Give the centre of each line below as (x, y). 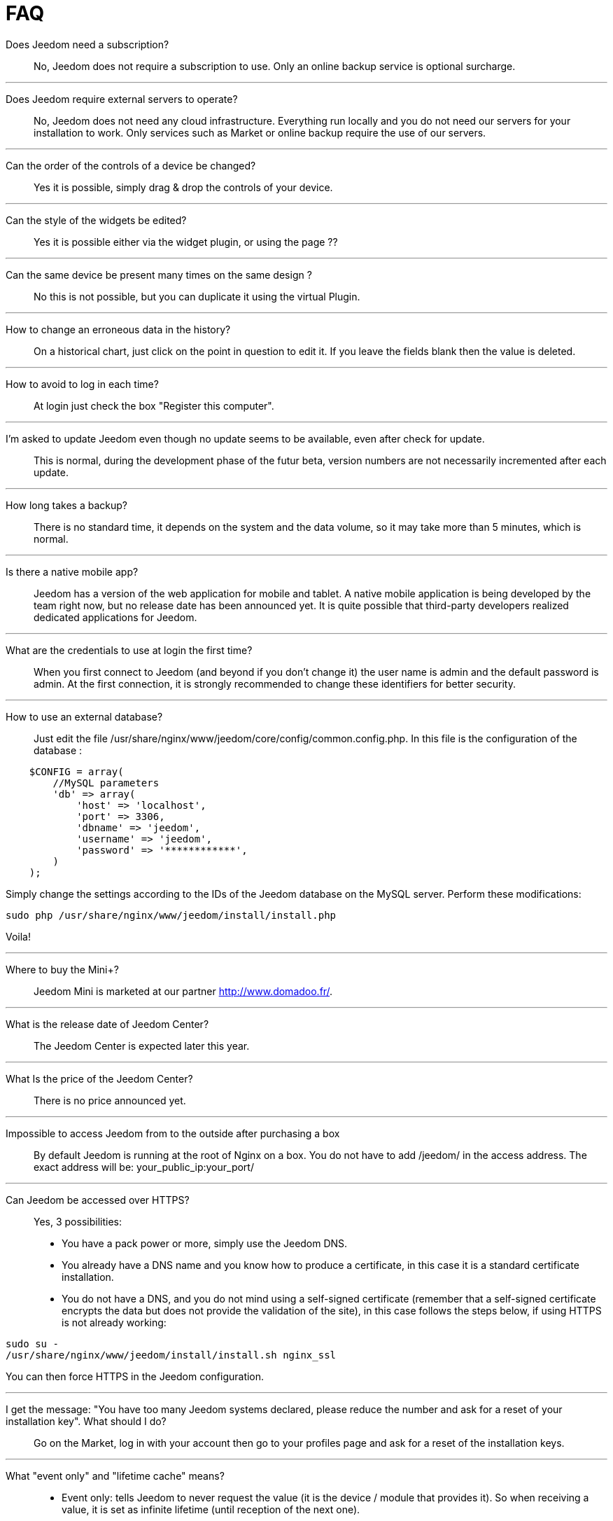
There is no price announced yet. (110, 1100)
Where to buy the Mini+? (62, 969)
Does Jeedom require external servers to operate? (122, 99)
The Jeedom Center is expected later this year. (142, 1046)
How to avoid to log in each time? (82, 384)
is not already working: (114, 1322)
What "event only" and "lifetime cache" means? (115, 1475)
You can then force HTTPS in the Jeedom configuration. (135, 1376)
